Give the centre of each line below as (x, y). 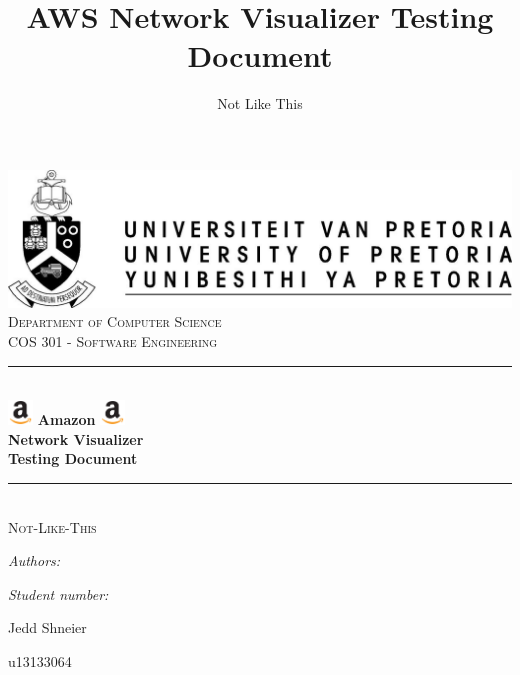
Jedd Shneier (47, 627)
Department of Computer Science (115, 321)
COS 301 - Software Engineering (113, 340)
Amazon (66, 419)
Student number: (58, 593)
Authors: (34, 560)
